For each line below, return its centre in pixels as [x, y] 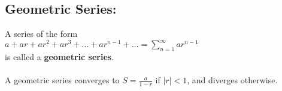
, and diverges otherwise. [232, 80]
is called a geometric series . [60, 57]
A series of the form [41, 34]
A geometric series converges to [62, 80]
